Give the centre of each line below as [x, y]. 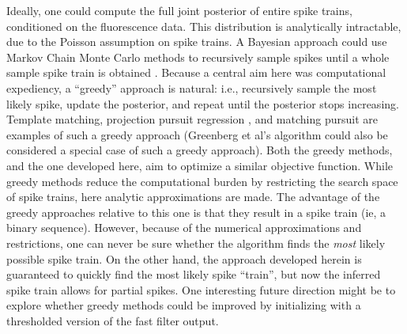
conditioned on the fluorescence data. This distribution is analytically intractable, [204, 26]
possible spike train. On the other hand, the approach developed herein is [184, 258]
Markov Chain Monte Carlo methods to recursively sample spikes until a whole [198, 57]
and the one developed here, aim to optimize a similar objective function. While [200, 165]
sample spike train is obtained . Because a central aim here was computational [196, 72]
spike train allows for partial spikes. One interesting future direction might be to [201, 289]
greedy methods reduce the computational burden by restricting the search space [202, 181]
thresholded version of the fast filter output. [113, 320]
